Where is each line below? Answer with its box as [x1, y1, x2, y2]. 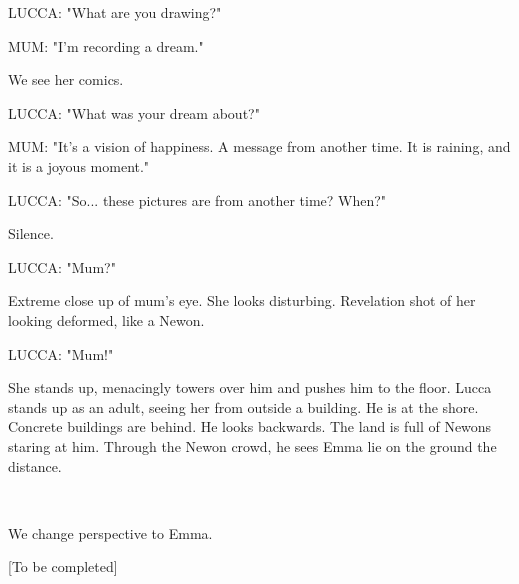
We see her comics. [8, 69, 124, 90]
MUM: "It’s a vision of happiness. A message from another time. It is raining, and [8, 136, 511, 157]
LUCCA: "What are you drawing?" [8, 2, 222, 22]
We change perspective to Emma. [8, 522, 213, 543]
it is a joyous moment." [8, 155, 150, 176]
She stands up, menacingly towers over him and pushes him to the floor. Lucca [8, 377, 492, 398]
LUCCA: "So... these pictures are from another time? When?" [8, 189, 387, 210]
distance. [8, 455, 62, 476]
